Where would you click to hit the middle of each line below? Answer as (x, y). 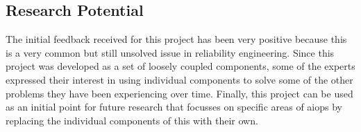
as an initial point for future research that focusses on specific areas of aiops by (174, 107)
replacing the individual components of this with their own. (132, 120)
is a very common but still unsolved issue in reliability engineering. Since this (170, 52)
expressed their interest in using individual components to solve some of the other (179, 79)
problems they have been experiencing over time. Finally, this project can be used (179, 93)
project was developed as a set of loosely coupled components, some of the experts (180, 66)
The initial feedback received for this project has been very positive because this (176, 39)
